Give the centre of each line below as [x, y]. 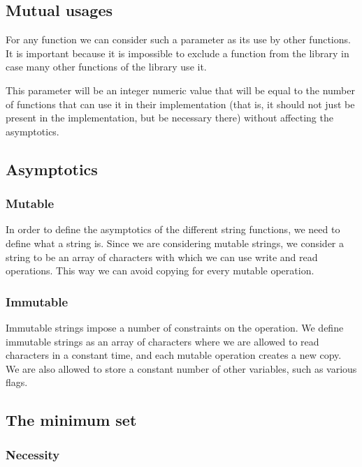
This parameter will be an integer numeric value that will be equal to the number [180, 90]
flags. [17, 382]
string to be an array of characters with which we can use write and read [162, 257]
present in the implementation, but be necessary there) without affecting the [169, 118]
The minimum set [71, 420]
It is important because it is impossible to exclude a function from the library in [178, 53]
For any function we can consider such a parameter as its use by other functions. [178, 39]
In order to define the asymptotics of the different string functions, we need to [173, 229]
